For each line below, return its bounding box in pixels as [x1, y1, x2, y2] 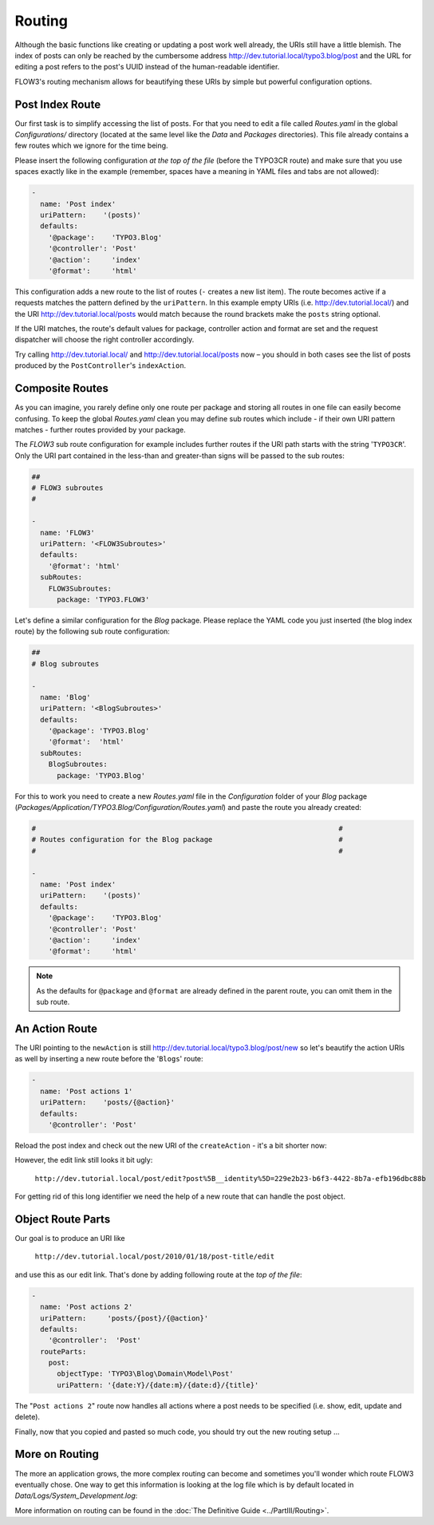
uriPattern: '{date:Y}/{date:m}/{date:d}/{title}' [57, 1381, 259, 1389]
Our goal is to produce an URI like [14, 1233, 125, 1243]
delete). [14, 1412, 40, 1422]
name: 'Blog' [40, 693, 91, 701]
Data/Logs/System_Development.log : [14, 1491, 138, 1500]
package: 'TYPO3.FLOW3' [57, 595, 150, 604]
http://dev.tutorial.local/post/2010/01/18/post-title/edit [34, 1252, 275, 1261]
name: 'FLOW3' [40, 527, 96, 537]
